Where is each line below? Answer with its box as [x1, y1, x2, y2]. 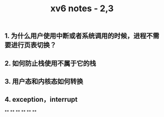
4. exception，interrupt [4, 95, 78, 104]
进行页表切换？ [11, 41, 56, 49]
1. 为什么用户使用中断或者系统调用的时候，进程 [4, 32, 147, 40]
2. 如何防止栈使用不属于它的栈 [4, 59, 96, 68]
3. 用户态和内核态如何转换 [4, 77, 83, 86]
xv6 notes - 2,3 [50, 3, 114, 14]
